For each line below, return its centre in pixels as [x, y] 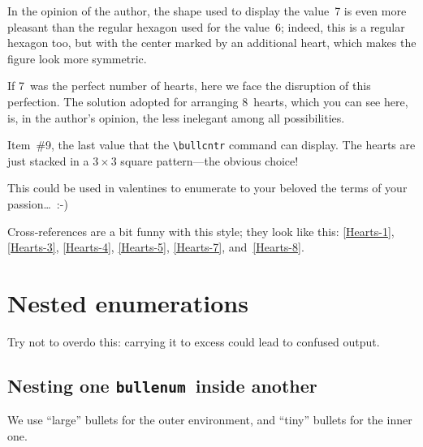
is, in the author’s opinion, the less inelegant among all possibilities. [176, 117]
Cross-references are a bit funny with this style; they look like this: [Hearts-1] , [201, 231]
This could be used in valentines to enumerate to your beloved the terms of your [207, 188]
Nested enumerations [128, 302]
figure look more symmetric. [77, 58]
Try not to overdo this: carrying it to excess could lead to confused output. [194, 341]
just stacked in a [48, 160]
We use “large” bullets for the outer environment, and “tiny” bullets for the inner [210, 420]
